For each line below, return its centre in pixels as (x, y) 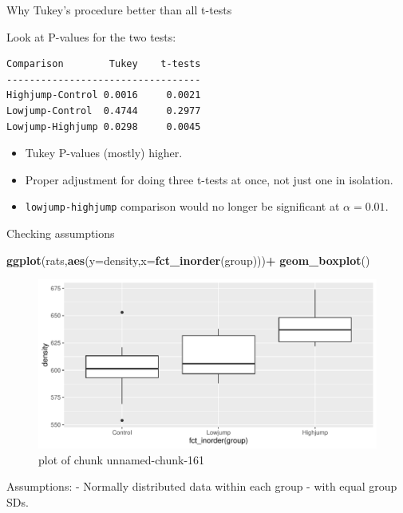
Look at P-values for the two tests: (91, 36)
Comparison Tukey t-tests (104, 64)
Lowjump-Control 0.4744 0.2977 (104, 110)
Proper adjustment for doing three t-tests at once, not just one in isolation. (209, 179)
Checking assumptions (61, 233)
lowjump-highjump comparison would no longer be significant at (182, 206)
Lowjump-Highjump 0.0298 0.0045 (104, 126)
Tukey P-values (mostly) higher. (104, 153)
